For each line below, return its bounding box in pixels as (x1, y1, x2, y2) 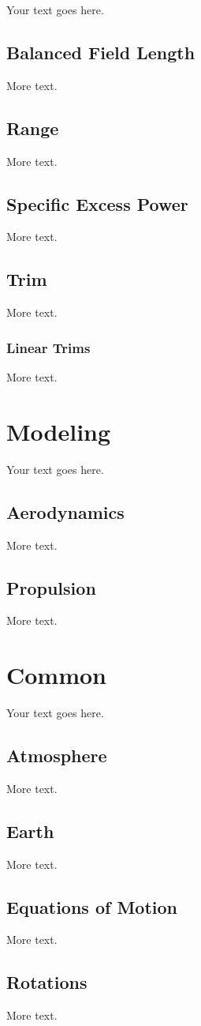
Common (6, 659, 107, 691)
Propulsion (6, 575, 96, 599)
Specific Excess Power (6, 191, 188, 216)
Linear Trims (6, 337, 91, 357)
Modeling (6, 415, 111, 447)
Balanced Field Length (6, 39, 195, 64)
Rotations (6, 970, 87, 994)
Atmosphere (6, 743, 107, 768)
